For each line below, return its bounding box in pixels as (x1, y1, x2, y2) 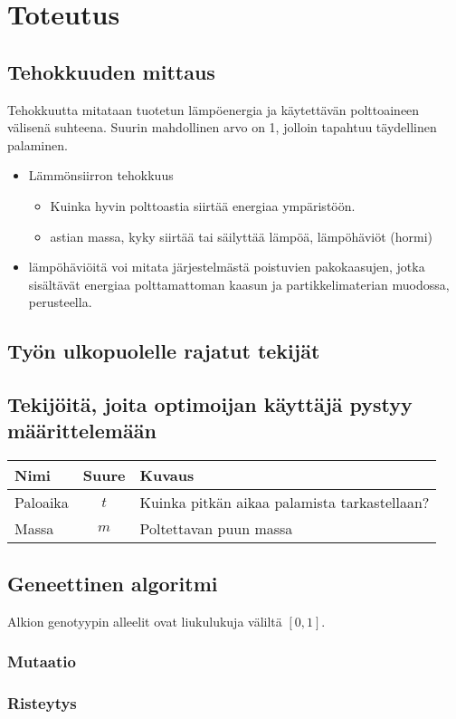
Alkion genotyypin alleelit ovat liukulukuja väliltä (7, 611, 282, 630)
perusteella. (28, 292, 92, 312)
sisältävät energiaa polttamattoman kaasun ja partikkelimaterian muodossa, (28, 274, 450, 293)
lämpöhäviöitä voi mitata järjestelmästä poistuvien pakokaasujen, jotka (28, 257, 425, 276)
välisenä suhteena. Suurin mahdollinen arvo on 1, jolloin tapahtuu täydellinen (7, 118, 437, 137)
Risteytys (7, 691, 77, 714)
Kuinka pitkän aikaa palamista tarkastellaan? (139, 492, 430, 513)
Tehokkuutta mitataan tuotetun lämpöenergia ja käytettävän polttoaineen (7, 100, 420, 119)
